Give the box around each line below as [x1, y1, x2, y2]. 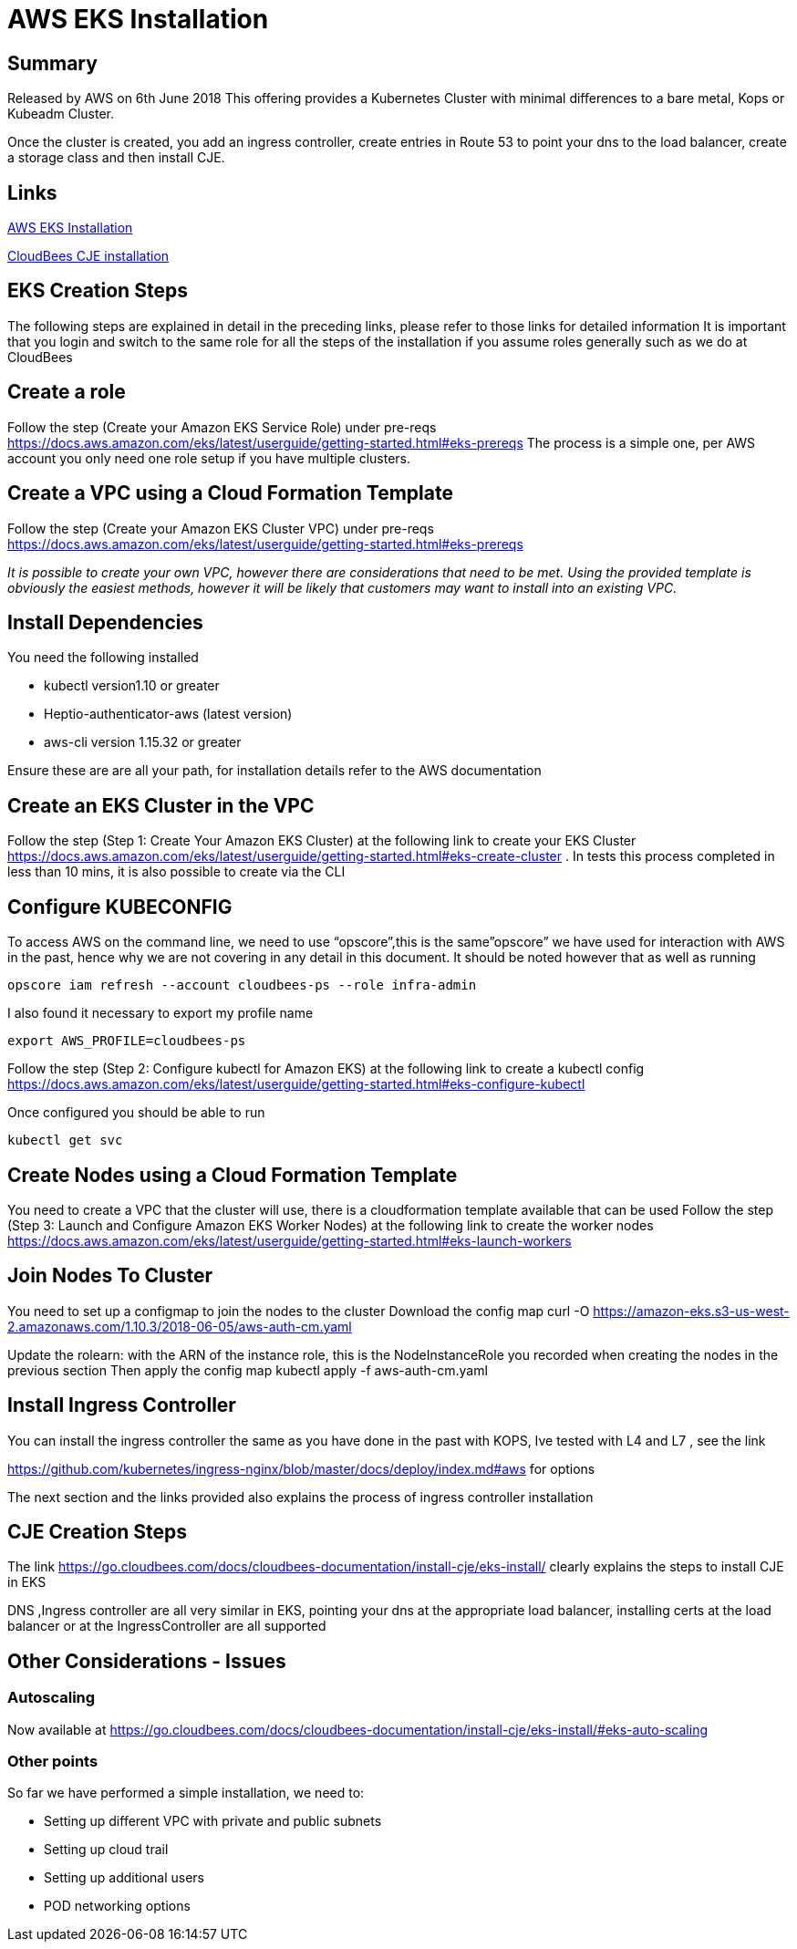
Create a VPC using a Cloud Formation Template [7, 482, 453, 505]
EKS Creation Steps [7, 279, 188, 303]
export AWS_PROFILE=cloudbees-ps [7, 1033, 246, 1049]
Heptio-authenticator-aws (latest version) [44, 706, 293, 722]
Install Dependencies [7, 610, 203, 634]
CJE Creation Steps [7, 1520, 188, 1544]
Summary [7, 51, 98, 75]
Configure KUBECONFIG [7, 895, 233, 918]
